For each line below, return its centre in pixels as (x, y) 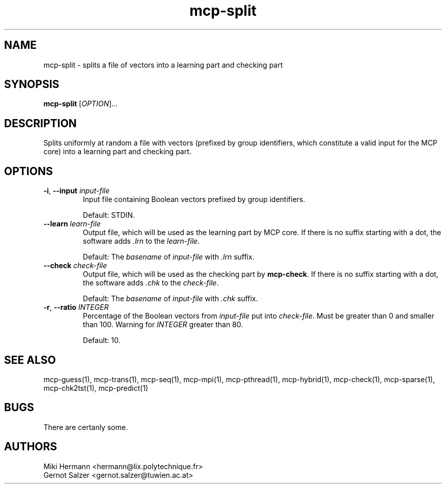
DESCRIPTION (40, 123)
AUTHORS (31, 447)
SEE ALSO (30, 360)
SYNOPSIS (32, 84)
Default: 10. (102, 340)
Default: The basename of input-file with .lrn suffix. (169, 257)
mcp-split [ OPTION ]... (81, 104)
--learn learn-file (72, 224)
